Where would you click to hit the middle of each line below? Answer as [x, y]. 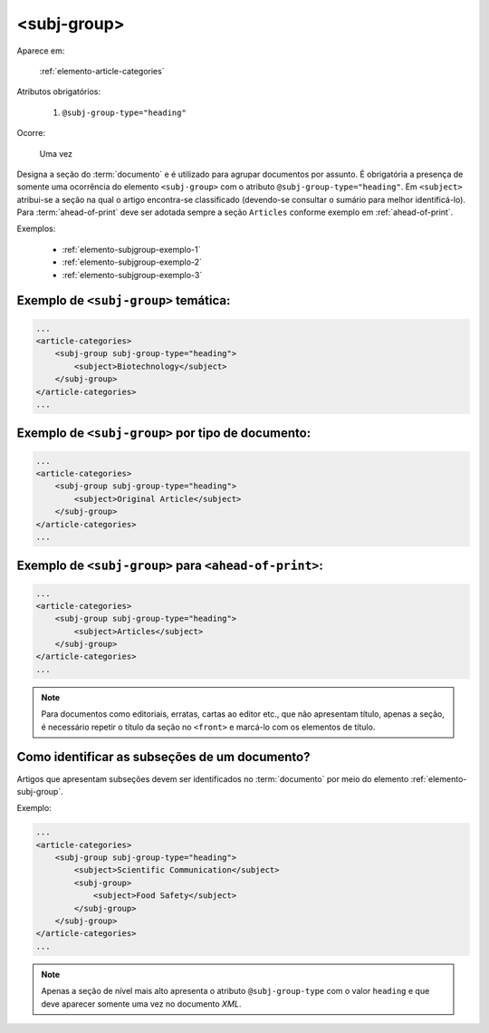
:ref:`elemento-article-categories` [102, 71]
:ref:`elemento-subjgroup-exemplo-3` [132, 275]
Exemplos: [36, 229]
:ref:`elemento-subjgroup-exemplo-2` [132, 262]
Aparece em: [41, 51]
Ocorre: [31, 133]
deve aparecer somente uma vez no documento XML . [141, 1004]
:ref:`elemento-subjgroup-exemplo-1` [131, 249]
